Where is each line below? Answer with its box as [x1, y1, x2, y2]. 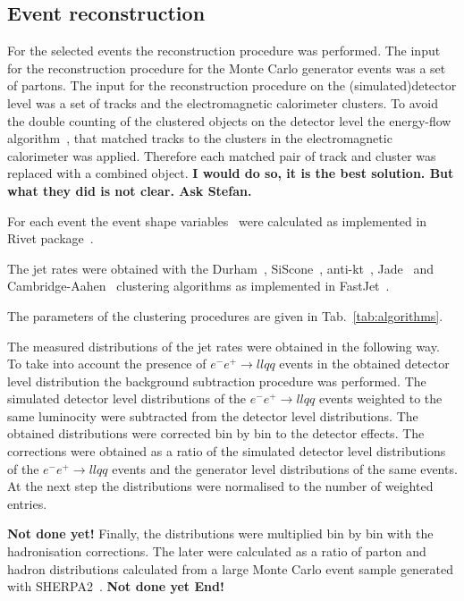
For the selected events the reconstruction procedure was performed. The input [7, 41, 441, 60]
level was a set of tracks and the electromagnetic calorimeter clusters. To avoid [7, 93, 438, 112]
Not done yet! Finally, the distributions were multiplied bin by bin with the [7, 524, 434, 543]
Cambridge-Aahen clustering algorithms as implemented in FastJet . [7, 276, 390, 295]
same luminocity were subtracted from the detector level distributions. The [7, 406, 418, 425]
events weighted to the [318, 389, 443, 408]
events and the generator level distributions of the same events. [112, 459, 458, 478]
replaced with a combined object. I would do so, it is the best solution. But [7, 164, 454, 182]
